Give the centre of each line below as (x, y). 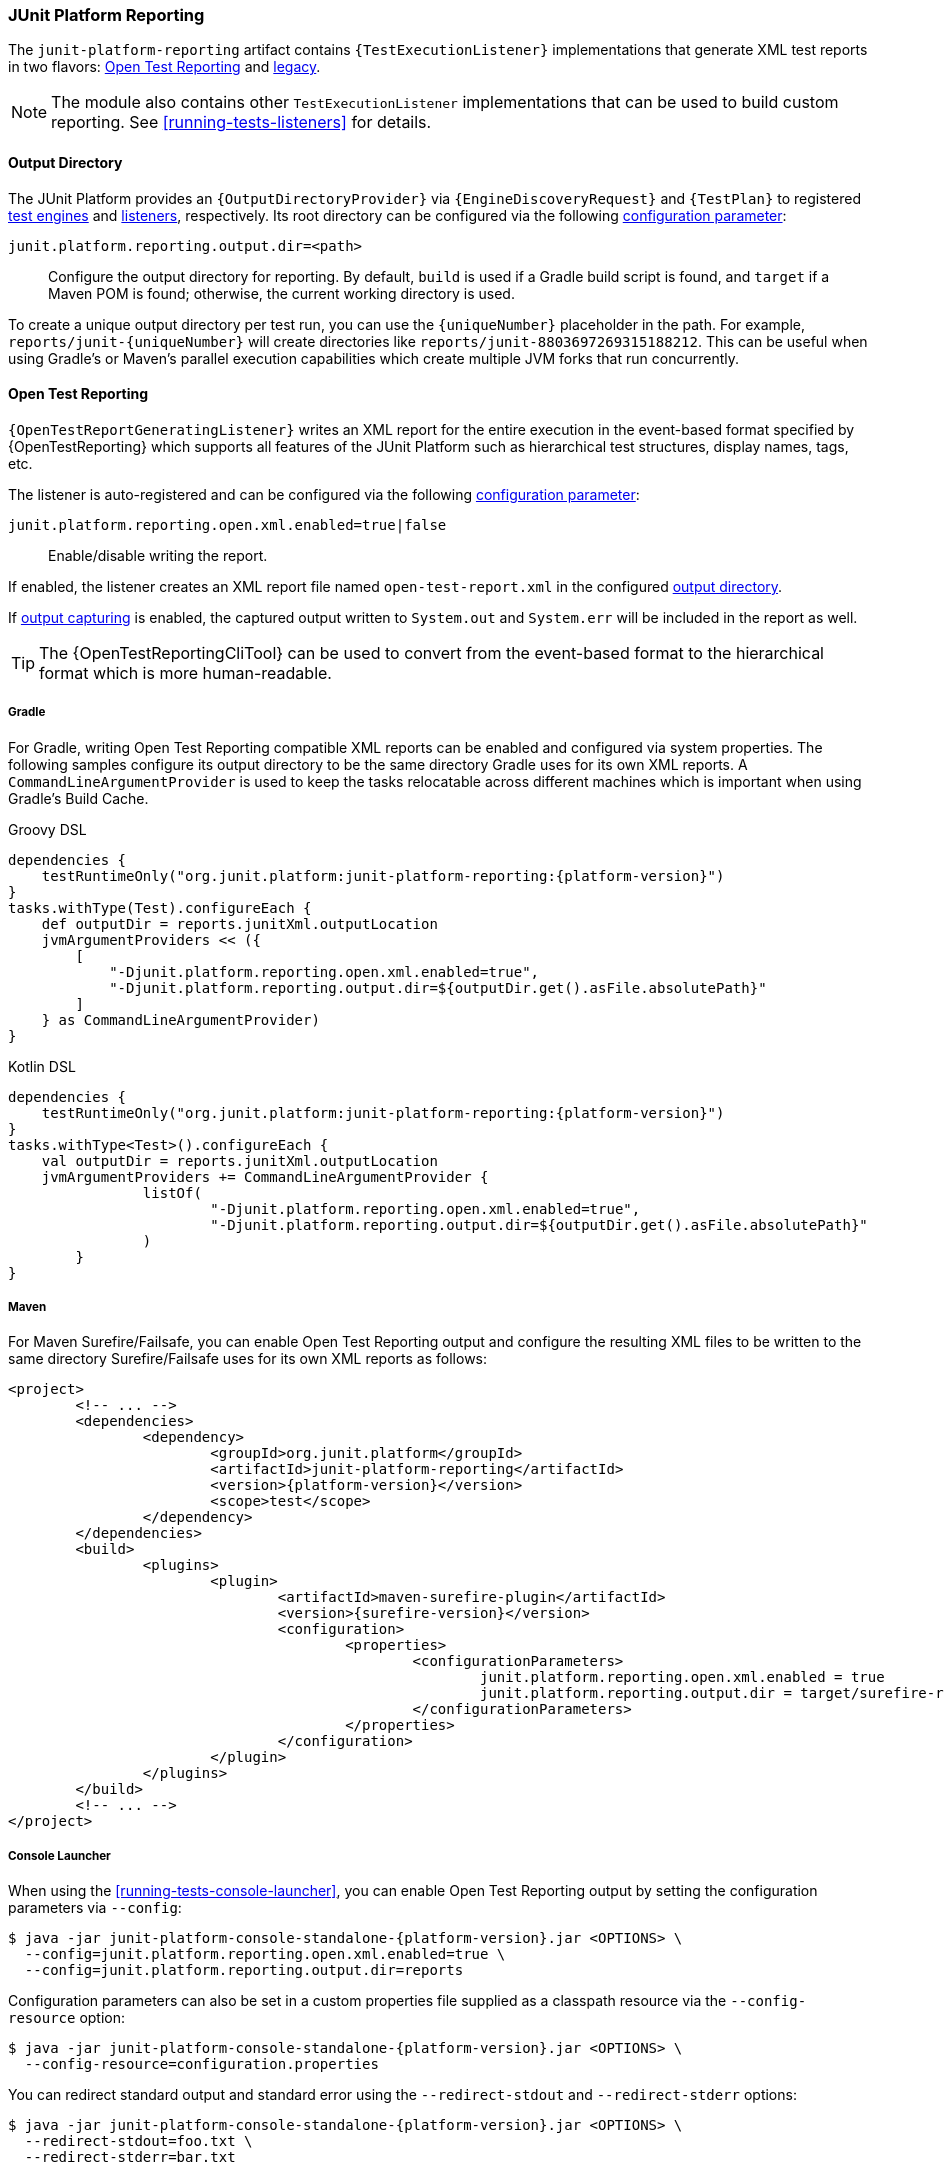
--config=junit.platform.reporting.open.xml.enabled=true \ (265, 1954)
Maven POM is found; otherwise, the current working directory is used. (281, 293)
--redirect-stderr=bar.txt (130, 2157)
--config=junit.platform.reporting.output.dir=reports (244, 1970)
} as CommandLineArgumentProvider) (180, 1019)
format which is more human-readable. (185, 672)
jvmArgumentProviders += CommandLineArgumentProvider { (265, 1176)
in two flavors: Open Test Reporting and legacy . (164, 67)
